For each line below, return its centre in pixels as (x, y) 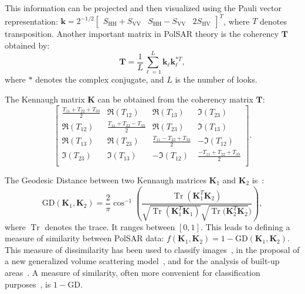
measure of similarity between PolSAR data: (84, 238)
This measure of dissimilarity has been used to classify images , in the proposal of (152, 249)
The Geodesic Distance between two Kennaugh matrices (106, 180)
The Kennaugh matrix (45, 99)
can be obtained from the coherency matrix (175, 99)
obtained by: (27, 45)
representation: (31, 21)
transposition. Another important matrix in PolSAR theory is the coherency (142, 34)
